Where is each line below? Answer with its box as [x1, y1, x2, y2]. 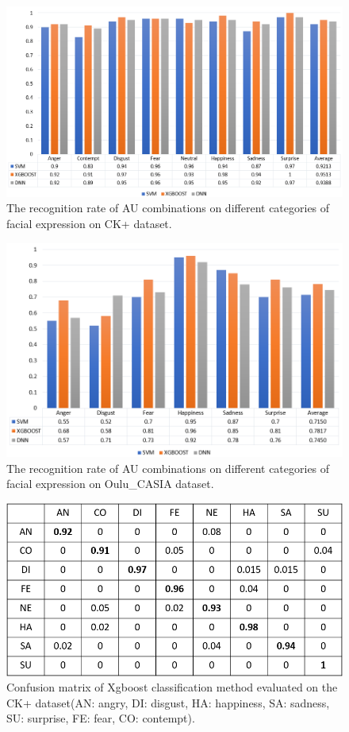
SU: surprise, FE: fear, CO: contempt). [6, 710, 195, 726]
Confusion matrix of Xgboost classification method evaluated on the [6, 679, 338, 695]
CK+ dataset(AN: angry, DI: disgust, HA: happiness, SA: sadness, [6, 694, 330, 711]
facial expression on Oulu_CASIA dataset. [6, 475, 214, 492]
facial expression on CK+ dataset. [6, 215, 172, 232]
